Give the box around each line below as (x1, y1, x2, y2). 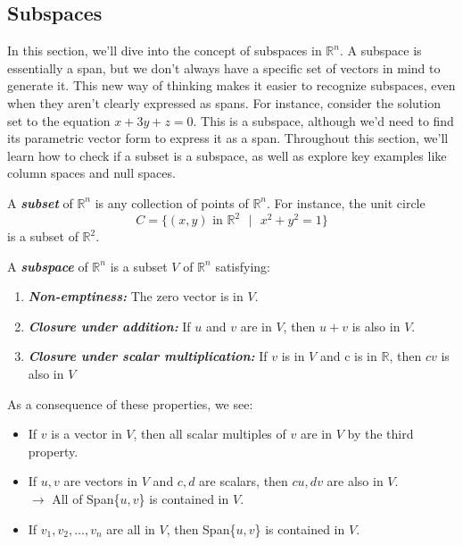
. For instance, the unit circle (267, 193, 426, 212)
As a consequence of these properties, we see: (7, 394, 253, 413)
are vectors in (63, 472, 138, 490)
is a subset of (7, 227, 79, 246)
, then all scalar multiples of (133, 424, 286, 443)
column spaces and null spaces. (7, 163, 176, 182)
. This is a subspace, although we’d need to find (193, 111, 454, 130)
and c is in (319, 347, 377, 365)
